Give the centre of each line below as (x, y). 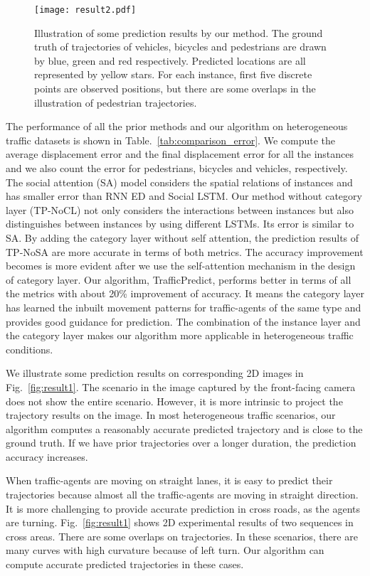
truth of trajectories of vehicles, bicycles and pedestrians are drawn (180, 47)
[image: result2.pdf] (85, 10)
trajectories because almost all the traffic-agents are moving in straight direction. (182, 495)
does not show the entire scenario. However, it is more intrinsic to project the (174, 401)
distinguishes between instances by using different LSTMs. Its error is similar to (180, 224)
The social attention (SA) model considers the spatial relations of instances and (179, 182)
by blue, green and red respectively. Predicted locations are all (170, 60)
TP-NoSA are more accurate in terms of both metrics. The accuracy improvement (185, 251)
